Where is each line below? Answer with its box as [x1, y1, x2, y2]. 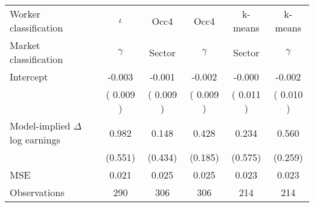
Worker [10, 7, 40, 21]
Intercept [10, 70, 48, 84]
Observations [10, 185, 65, 199]
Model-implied [10, 119, 71, 133]
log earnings [10, 133, 60, 146]
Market [10, 38, 40, 52]
